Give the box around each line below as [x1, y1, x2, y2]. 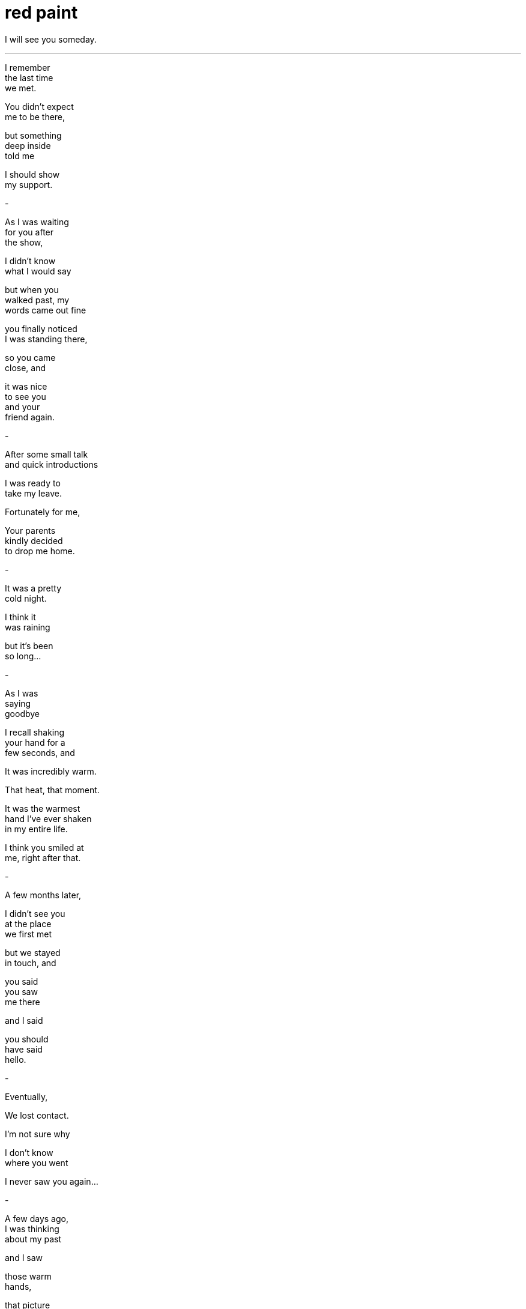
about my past [5, 1233, 62, 1244]
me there [5, 996, 40, 1007]
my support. [5, 179, 53, 190]
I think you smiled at [5, 842, 84, 853]
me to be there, [5, 111, 65, 122]
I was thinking [5, 1223, 59, 1234]
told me [5, 150, 35, 161]
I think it [5, 611, 36, 622]
